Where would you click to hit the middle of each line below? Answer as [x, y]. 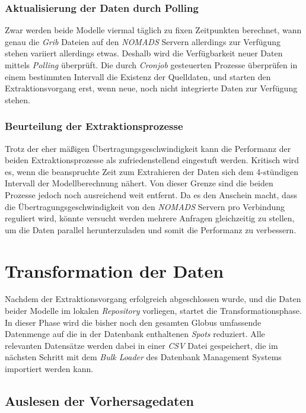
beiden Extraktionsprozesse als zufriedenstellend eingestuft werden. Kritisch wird [152, 160]
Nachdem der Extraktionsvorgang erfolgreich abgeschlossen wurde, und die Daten [153, 299]
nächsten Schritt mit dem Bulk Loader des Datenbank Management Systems [143, 357]
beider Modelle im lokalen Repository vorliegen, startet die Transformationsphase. [153, 311]
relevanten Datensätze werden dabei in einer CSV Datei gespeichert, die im [141, 345]
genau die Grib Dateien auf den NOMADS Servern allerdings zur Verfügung [143, 41]
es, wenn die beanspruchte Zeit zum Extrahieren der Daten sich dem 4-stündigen [152, 171]
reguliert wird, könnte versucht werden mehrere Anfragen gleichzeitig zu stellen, [150, 218]
